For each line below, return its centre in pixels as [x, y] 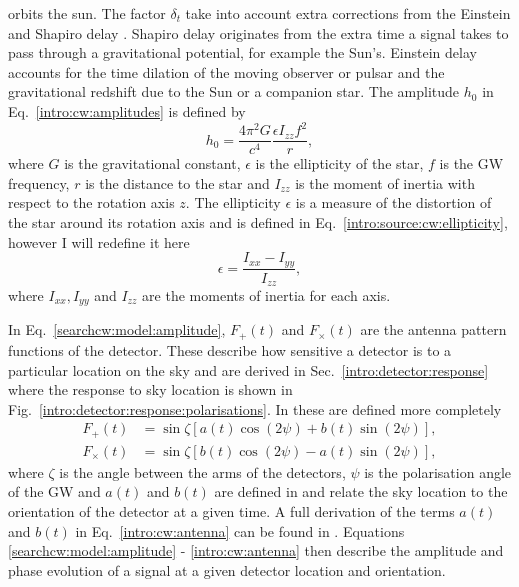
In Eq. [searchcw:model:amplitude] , [117, 329]
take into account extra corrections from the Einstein [348, 13]
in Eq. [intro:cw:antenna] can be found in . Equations [240, 530]
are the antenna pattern [433, 329]
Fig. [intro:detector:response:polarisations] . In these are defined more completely [255, 408]
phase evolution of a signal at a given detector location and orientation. [227, 569]
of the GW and [54, 491]
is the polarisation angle [438, 471]
